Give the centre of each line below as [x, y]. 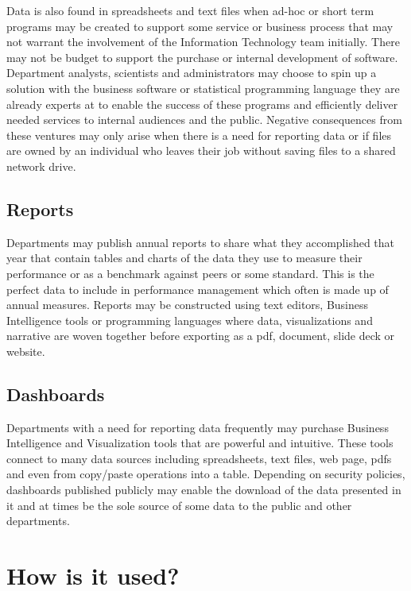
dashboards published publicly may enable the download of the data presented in [204, 490]
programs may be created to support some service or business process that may [200, 26]
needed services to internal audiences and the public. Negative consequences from [204, 120]
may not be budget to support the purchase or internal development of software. [202, 57]
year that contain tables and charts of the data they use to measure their [184, 258]
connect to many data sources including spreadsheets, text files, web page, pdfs [199, 458]
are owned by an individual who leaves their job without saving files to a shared [201, 151]
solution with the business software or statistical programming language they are [203, 88]
